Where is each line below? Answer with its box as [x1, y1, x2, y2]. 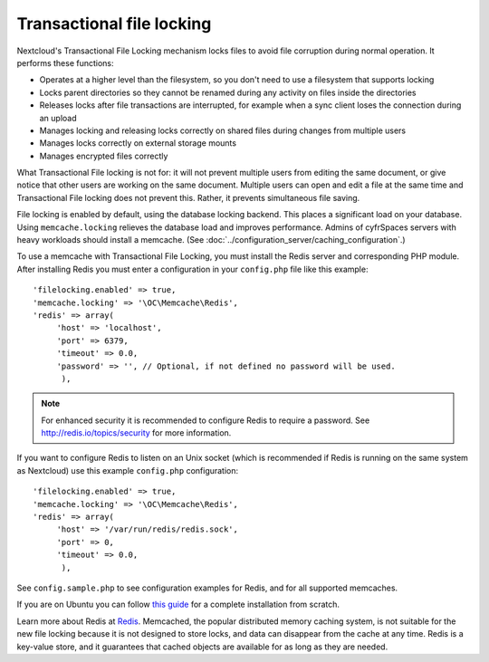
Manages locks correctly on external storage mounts [39, 138, 237, 149]
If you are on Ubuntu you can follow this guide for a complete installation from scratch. [16, 599, 340, 610]
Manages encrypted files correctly [39, 150, 168, 161]
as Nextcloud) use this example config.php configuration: [16, 465, 239, 475]
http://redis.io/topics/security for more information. [41, 427, 232, 438]
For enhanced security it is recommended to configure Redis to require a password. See [41, 415, 370, 426]
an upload [39, 112, 77, 123]
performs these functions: [16, 57, 114, 68]
